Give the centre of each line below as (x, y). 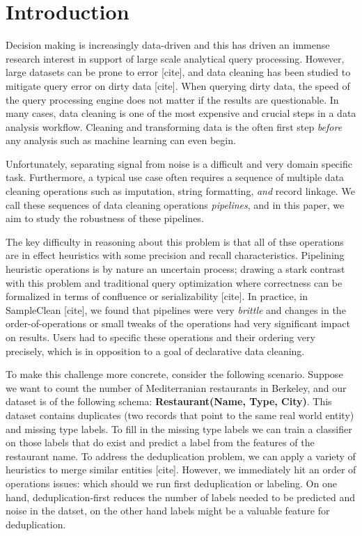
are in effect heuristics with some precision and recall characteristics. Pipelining (175, 255)
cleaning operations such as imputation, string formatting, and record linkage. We (180, 191)
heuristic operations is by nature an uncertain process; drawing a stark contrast (175, 269)
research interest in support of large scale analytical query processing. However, (175, 58)
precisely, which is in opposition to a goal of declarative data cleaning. (155, 350)
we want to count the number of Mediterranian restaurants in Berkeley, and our (176, 387)
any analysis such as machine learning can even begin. (121, 140)
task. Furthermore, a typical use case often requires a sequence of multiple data (175, 177)
